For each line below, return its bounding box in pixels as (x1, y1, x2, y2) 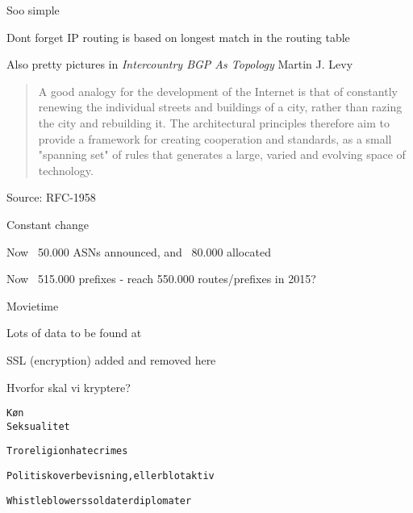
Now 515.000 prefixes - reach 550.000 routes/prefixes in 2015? (6, 270, 316, 287)
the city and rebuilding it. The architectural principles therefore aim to (38, 114, 390, 131)
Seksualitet (6, 420, 70, 432)
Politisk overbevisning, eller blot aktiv (6, 470, 215, 482)
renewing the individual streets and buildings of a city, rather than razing (38, 98, 403, 115)
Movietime (6, 297, 59, 314)
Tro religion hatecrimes (6, 445, 128, 457)
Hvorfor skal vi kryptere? (6, 378, 131, 395)
